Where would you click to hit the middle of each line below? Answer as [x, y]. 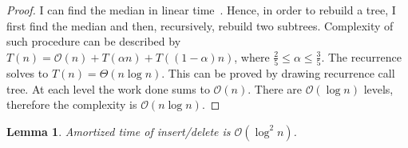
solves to [28, 73]
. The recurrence [361, 56]
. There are [275, 88]
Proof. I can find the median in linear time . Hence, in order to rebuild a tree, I [201, 10]
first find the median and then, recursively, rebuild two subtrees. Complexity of [200, 25]
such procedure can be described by [94, 41]
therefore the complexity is [72, 104]
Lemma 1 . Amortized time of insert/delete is [119, 131]
